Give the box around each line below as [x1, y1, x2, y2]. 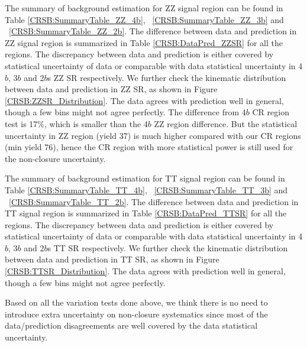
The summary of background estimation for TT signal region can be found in [5, 172, 285, 184]
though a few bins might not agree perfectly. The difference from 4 [5, 106, 246, 118]
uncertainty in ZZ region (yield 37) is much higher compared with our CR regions [5, 129, 301, 141]
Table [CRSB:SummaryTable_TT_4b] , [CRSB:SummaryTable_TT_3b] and [5, 183, 288, 196]
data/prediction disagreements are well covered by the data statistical [5, 319, 258, 332]
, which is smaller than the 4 [44, 117, 148, 129]
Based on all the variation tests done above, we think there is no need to [5, 296, 268, 309]
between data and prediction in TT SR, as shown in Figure [5, 253, 219, 265]
